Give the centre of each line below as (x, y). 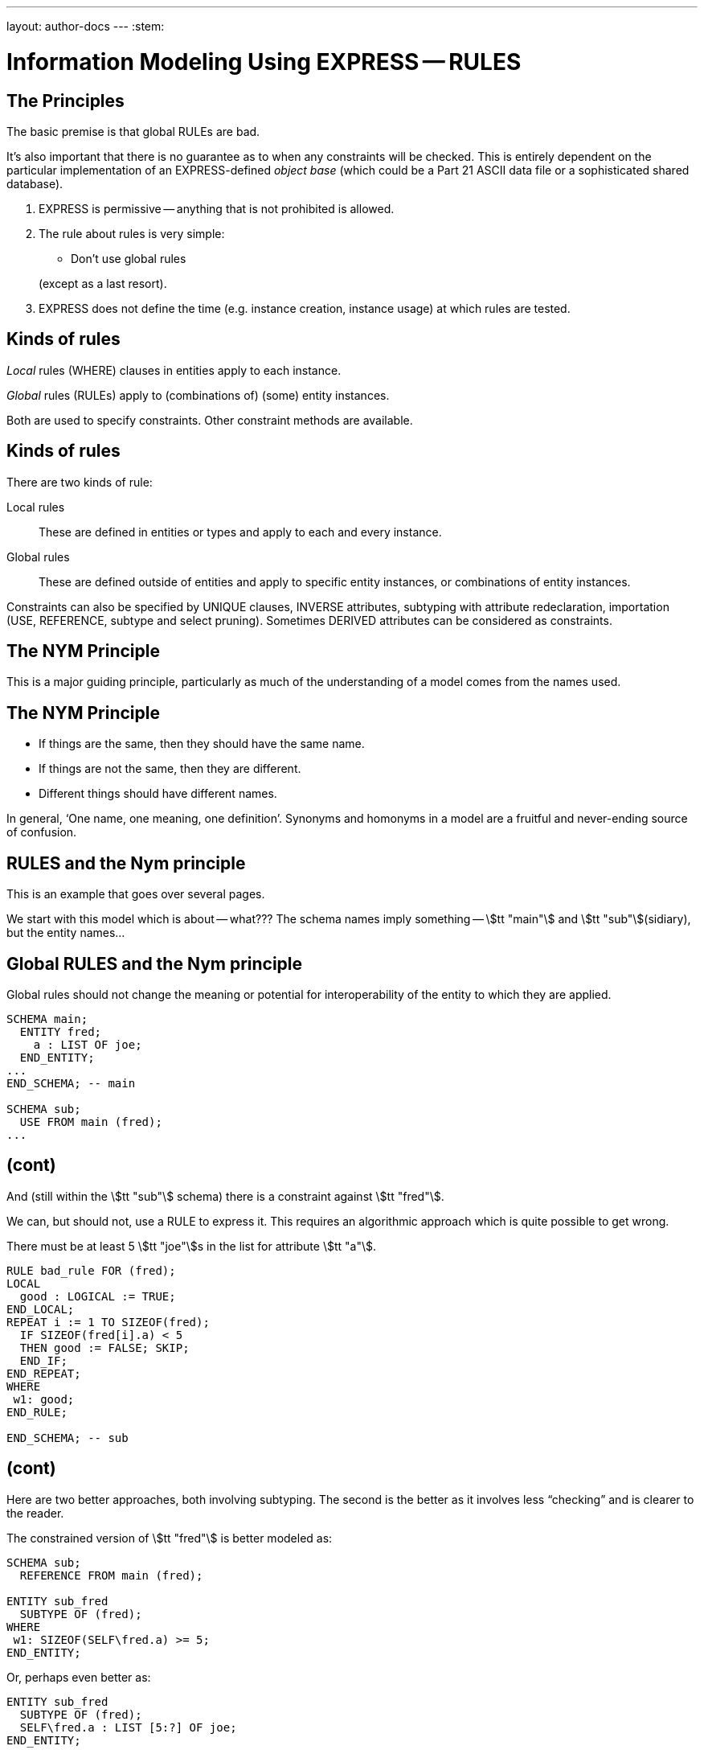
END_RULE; (37, 1412)
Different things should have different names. (158, 794)
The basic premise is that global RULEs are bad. (133, 131)
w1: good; (44, 1399)
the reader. (35, 1513)
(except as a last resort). (103, 283)
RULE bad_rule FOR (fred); (91, 1270)
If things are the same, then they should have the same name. (202, 744)
